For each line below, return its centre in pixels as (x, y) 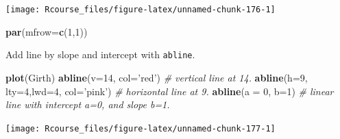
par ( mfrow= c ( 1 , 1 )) (47, 31)
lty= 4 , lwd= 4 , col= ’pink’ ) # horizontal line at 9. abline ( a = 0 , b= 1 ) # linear (170, 91)
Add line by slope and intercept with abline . (100, 54)
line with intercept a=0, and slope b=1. (88, 104)
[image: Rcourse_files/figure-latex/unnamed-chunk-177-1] (141, 128)
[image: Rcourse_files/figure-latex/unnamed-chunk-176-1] (141, 10)
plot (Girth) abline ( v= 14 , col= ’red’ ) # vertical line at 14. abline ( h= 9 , (157, 77)
